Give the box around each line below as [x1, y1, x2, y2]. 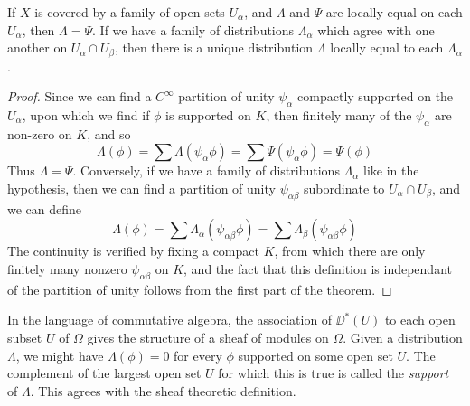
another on [7, 38, 68, 57]
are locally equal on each [325, 3, 463, 21]
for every [174, 345, 222, 364]
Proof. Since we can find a [7, 87, 152, 106]
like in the [363, 161, 419, 180]
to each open [384, 310, 456, 329]
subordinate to [304, 179, 385, 198]
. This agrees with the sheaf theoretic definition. [30, 381, 296, 400]
